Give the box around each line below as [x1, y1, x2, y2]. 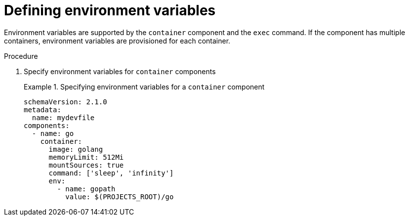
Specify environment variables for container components [24, 67, 216, 76]
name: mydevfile [32, 113, 95, 122]
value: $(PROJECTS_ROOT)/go [65, 192, 174, 201]
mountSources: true [48, 161, 124, 169]
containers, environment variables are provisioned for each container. [4, 36, 231, 45]
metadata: [24, 105, 61, 114]
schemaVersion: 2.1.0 [24, 97, 107, 106]
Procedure [4, 51, 38, 60]
